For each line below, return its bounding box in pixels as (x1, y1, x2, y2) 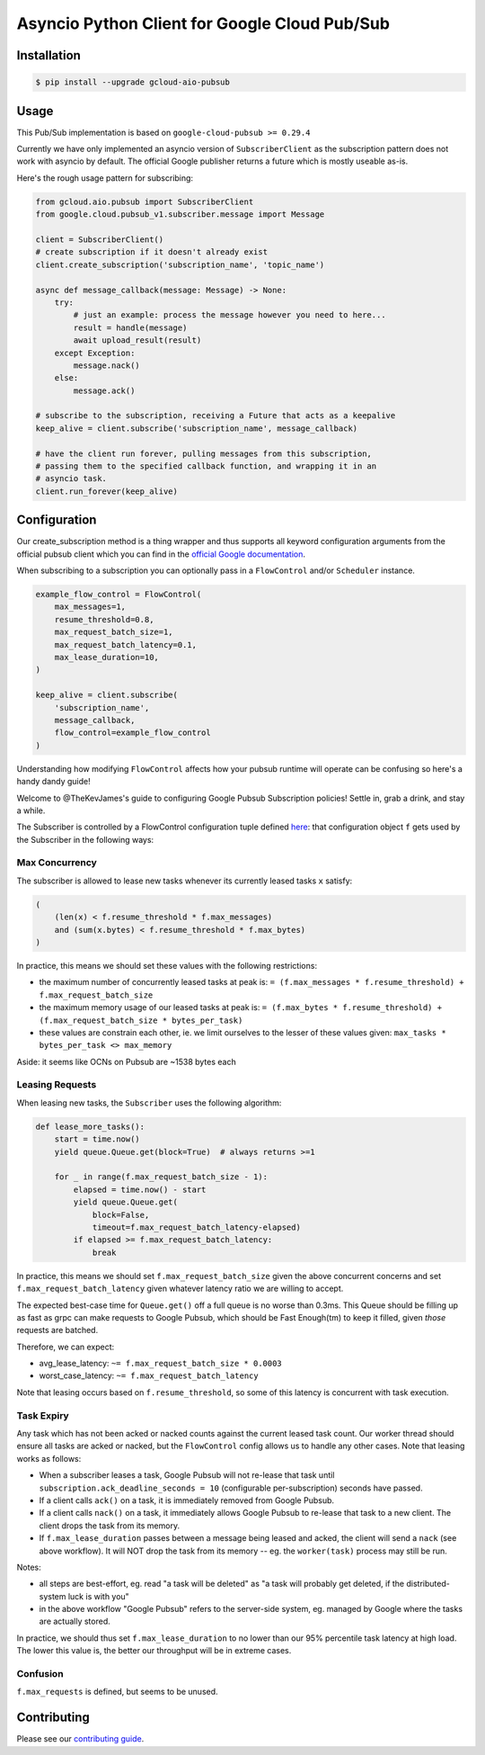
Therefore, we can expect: (16, 1341, 115, 1352)
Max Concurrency (16, 856, 98, 869)
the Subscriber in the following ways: (16, 834, 154, 845)
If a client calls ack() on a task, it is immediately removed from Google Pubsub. (39, 1494, 335, 1506)
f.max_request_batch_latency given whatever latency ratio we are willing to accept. (16, 1283, 344, 1294)
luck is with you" (67, 1590, 129, 1601)
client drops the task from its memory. (39, 1520, 180, 1531)
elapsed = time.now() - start (73, 1184, 207, 1195)
